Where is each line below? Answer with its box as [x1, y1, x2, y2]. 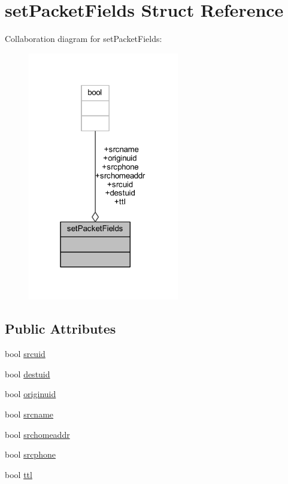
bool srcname [5, 408, 54, 420]
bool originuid [5, 388, 56, 400]
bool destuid [5, 367, 50, 380]
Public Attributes [5, 319, 116, 338]
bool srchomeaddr [5, 428, 70, 440]
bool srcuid [5, 347, 46, 360]
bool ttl [5, 468, 32, 480]
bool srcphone [5, 448, 56, 461]
